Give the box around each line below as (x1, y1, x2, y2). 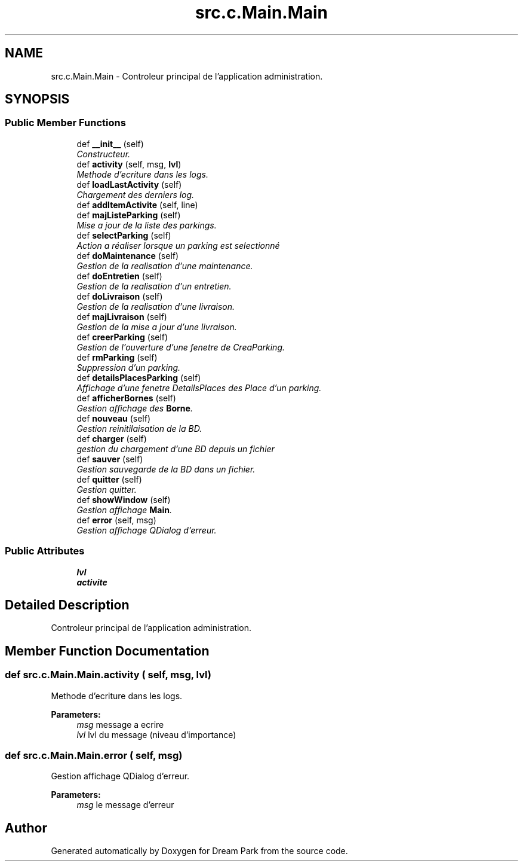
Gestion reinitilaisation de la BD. (76, 423, 202, 434)
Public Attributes (5, 545, 85, 557)
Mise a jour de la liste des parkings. (76, 219, 217, 230)
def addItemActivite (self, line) (76, 199, 198, 210)
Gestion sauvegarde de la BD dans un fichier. (76, 464, 256, 474)
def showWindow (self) (76, 494, 171, 505)
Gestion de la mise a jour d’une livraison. (76, 321, 237, 332)
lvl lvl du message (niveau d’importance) (76, 729, 236, 740)
